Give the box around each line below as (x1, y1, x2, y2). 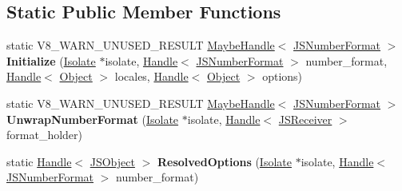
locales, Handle (114, 68, 189, 85)
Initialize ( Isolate (6, 52, 96, 69)
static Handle (6, 153, 72, 169)
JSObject (90, 153, 135, 169)
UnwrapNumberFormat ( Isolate (6, 110, 179, 127)
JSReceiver (278, 110, 332, 127)
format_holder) (6, 126, 82, 143)
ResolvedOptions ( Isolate (157, 153, 292, 169)
